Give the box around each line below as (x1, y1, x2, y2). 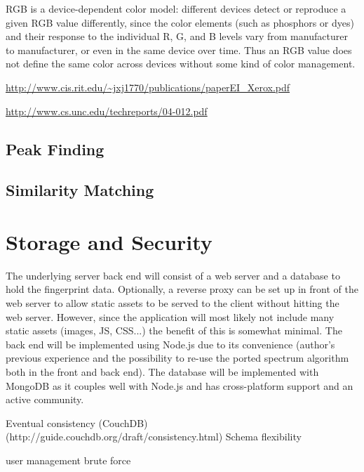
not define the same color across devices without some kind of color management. (6, 56, 356, 71)
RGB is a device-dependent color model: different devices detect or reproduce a (6, 1, 346, 15)
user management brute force (6, 452, 131, 467)
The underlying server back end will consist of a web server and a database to (6, 268, 340, 282)
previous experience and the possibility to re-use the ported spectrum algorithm (6, 350, 349, 365)
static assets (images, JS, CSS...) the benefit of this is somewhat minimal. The (6, 323, 342, 338)
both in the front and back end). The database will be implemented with (6, 365, 319, 379)
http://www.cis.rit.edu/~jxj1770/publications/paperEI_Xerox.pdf (6, 79, 290, 94)
